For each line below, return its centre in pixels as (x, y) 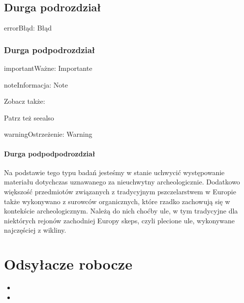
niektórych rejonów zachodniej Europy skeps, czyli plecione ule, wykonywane (120, 220)
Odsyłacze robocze (68, 264)
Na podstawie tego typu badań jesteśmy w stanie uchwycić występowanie (114, 172)
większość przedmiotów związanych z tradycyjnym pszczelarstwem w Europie (120, 191)
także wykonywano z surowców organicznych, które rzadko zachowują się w (117, 201)
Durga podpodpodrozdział (50, 153)
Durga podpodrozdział (50, 49)
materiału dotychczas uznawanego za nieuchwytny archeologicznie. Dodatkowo (122, 182)
